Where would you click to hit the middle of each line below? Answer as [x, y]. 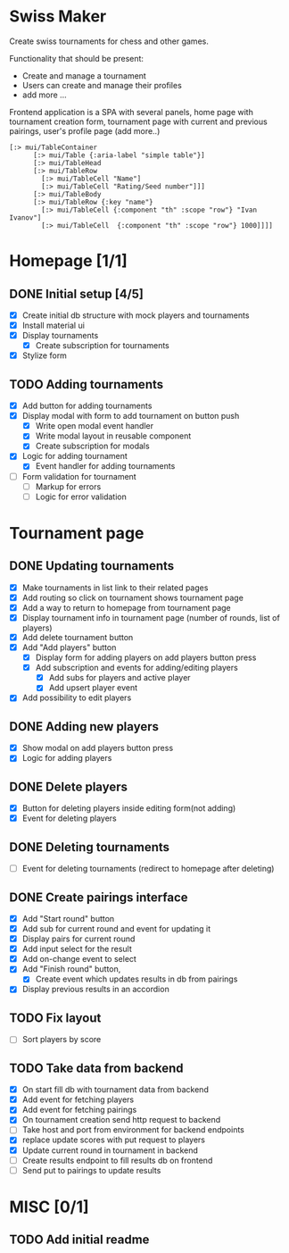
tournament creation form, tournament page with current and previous [138, 121]
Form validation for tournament [79, 476]
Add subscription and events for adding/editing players [136, 668]
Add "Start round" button [68, 918]
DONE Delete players [68, 786]
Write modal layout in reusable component [113, 436]
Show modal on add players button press [98, 748]
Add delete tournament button [78, 637]
